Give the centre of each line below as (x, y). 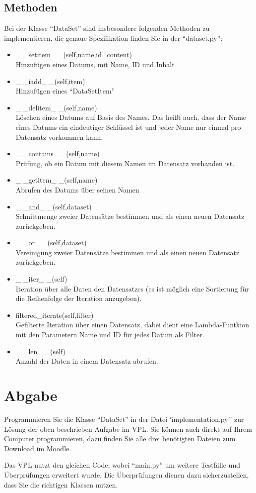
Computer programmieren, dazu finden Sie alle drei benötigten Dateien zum (120, 439)
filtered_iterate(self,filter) (55, 315)
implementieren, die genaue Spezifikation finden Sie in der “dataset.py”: (113, 38)
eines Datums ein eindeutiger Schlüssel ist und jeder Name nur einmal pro (128, 127)
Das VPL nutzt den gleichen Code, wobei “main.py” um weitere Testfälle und (122, 465)
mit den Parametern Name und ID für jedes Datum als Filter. (110, 335)
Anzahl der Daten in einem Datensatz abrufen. (87, 361)
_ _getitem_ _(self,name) (57, 180)
